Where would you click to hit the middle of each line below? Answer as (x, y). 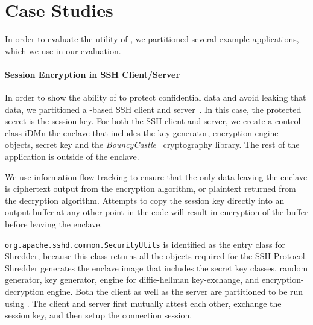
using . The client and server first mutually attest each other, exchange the (143, 303)
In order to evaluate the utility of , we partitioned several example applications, (152, 39)
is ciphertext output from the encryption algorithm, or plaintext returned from (150, 188)
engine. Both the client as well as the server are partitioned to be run (175, 292)
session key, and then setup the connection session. (99, 315)
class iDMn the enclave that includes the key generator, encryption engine (142, 132)
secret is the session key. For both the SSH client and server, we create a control (153, 121)
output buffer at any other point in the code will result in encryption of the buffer (156, 212)
